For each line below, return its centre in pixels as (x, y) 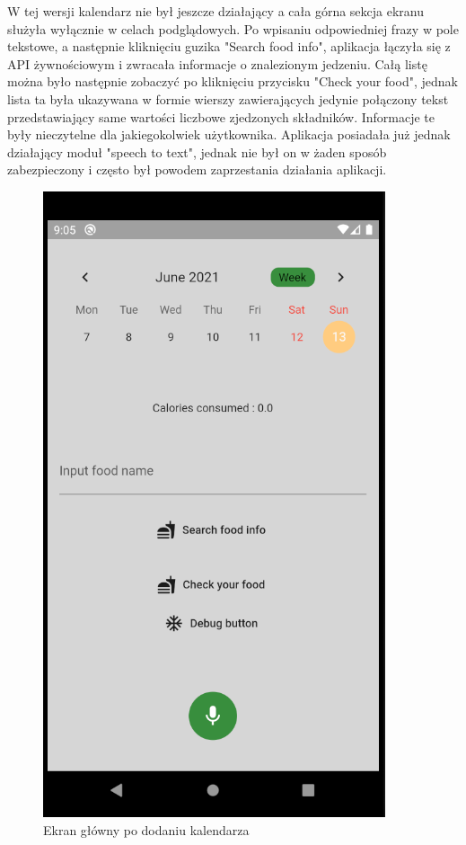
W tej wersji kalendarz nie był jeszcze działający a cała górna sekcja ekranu (216, 11)
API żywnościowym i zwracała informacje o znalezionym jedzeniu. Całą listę (217, 63)
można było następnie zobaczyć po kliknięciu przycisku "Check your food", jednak (233, 81)
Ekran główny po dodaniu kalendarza (146, 829)
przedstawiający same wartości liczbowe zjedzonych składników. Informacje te (221, 116)
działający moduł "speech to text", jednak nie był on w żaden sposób (197, 151)
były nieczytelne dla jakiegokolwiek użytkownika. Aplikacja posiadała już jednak (229, 134)
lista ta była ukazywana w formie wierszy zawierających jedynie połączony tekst (228, 98)
